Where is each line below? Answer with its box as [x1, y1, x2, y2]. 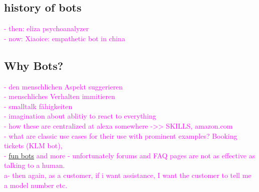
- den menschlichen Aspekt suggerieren [4, 81, 123, 91]
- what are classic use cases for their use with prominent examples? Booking [4, 130, 237, 141]
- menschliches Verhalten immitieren [4, 91, 115, 102]
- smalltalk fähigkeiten [4, 101, 73, 111]
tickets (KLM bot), [4, 140, 63, 151]
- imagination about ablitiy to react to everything [4, 111, 156, 121]
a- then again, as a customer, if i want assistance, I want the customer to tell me [4, 169, 251, 180]
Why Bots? [4, 57, 64, 73]
